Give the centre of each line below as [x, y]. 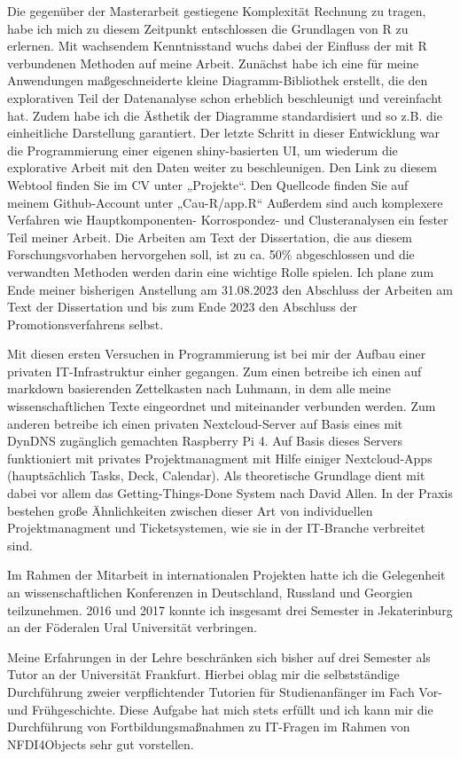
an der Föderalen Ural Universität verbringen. [132, 627]
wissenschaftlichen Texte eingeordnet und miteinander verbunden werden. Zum [222, 406]
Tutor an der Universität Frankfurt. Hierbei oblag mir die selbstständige [203, 674]
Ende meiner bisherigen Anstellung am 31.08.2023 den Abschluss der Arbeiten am [230, 289]
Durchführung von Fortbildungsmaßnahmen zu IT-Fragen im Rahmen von [209, 727]
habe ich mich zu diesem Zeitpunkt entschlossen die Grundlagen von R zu [208, 28]
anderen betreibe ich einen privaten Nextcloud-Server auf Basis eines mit [205, 423]
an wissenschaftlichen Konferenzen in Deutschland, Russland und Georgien [210, 592]
